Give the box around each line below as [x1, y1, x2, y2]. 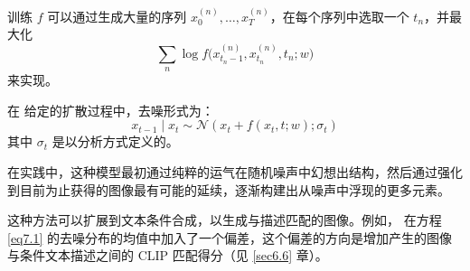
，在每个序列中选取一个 [269, 6, 409, 25]
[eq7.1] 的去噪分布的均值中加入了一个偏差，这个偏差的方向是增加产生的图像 [7, 228, 452, 247]
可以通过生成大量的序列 [47, 6, 187, 25]
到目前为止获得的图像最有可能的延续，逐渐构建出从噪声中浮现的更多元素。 [7, 180, 450, 199]
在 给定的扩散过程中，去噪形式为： [7, 100, 214, 119]
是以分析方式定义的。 [52, 132, 179, 151]
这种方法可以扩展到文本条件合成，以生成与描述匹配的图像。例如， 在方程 [7, 210, 442, 229]
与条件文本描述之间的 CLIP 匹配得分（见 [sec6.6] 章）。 [7, 246, 328, 265]
